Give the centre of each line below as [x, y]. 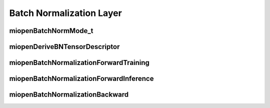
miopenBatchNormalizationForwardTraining [79, 63]
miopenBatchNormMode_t [51, 31]
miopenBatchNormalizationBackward [69, 95]
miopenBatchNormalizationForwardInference [81, 79]
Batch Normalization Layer [65, 13]
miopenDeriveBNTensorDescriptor [64, 47]
